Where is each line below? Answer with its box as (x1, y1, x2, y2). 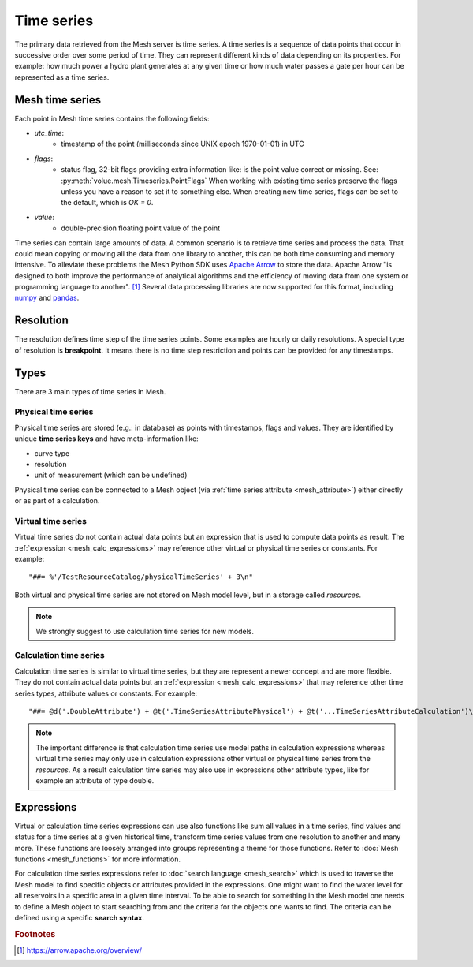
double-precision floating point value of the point (61, 223, 221, 233)
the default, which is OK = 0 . (61, 198, 154, 207)
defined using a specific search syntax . (14, 913, 145, 922)
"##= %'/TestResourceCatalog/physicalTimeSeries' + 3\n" (28, 573, 254, 581)
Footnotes (14, 928, 56, 939)
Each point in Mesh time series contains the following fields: (14, 114, 210, 123)
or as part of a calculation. (14, 496, 100, 506)
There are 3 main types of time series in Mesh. (14, 386, 166, 396)
